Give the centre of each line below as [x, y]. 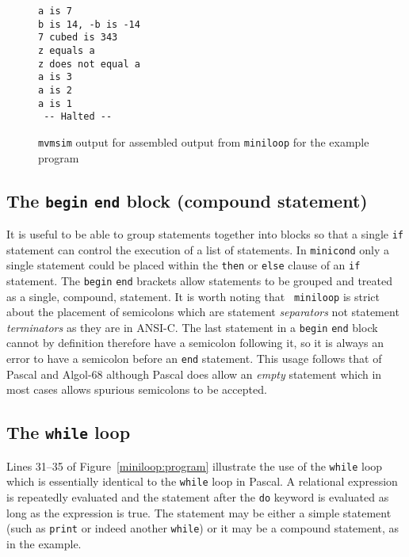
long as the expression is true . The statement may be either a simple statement [199, 512]
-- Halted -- [78, 117]
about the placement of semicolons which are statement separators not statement [203, 312]
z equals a [67, 50]
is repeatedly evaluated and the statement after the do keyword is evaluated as [198, 497]
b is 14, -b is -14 [89, 24]
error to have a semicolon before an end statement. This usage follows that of [194, 359]
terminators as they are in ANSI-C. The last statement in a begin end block [192, 327]
